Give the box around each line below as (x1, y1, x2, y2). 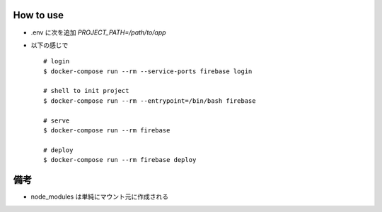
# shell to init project (43, 87, 129, 95)
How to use (13, 9, 64, 21)
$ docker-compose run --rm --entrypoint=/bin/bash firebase (43, 96, 256, 105)
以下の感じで (30, 41, 69, 49)
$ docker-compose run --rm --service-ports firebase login (43, 67, 253, 75)
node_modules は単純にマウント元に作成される (30, 192, 169, 201)
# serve (43, 116, 70, 125)
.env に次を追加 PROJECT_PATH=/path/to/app (30, 28, 166, 37)
